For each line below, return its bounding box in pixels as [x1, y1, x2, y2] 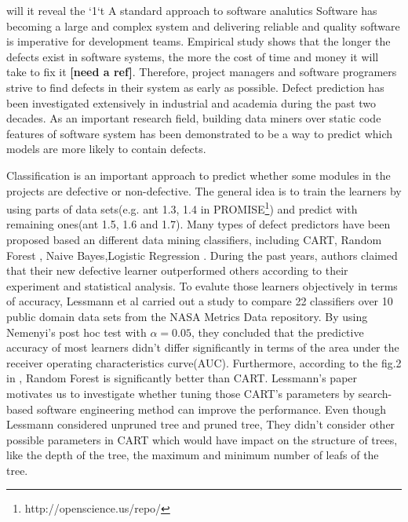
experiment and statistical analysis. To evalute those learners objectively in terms [6, 277, 398, 294]
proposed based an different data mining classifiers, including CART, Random [6, 231, 382, 247]
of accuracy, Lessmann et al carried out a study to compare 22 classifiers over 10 [6, 293, 393, 309]
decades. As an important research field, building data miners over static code [6, 110, 381, 126]
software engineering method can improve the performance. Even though [36, 400, 386, 417]
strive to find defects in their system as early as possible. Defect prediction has [6, 78, 384, 95]
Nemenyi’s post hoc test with [6, 323, 147, 340]
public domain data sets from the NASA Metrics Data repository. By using [6, 308, 368, 324]
